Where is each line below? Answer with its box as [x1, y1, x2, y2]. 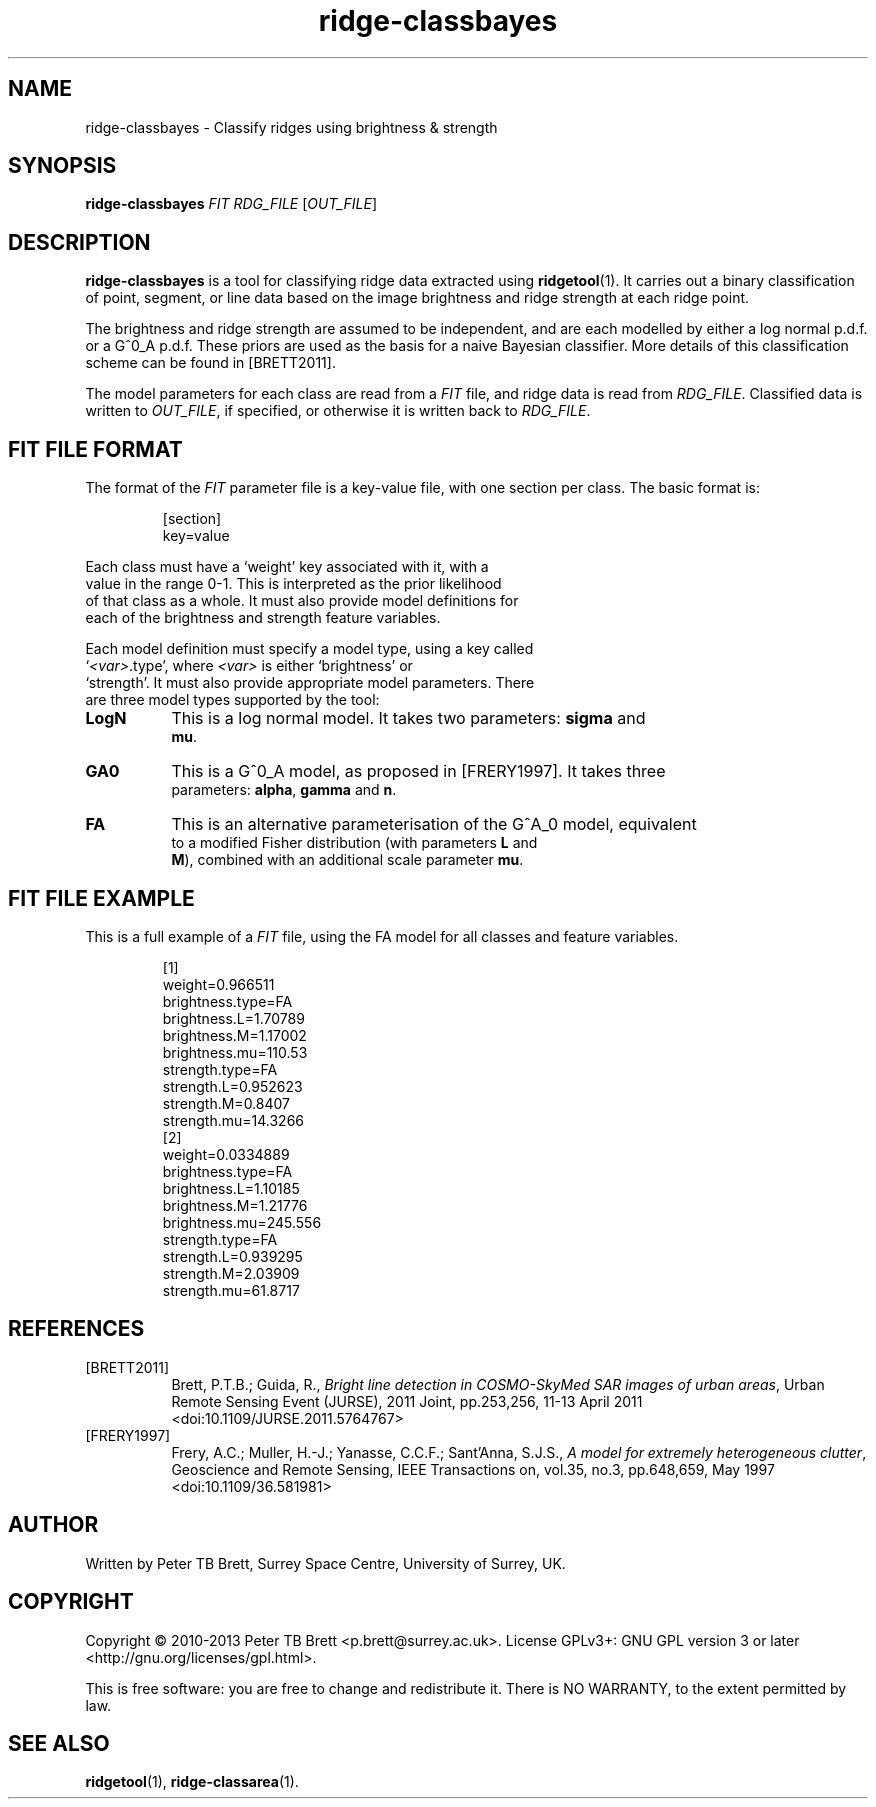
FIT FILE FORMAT [8, 436, 183, 462]
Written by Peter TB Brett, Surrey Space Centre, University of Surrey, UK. [85, 1554, 566, 1572]
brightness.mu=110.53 [162, 1043, 308, 1061]
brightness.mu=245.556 [162, 1213, 322, 1231]
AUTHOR [8, 1512, 99, 1538]
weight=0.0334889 [162, 1145, 290, 1163]
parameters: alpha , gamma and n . [171, 781, 397, 799]
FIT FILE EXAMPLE [8, 885, 195, 911]
